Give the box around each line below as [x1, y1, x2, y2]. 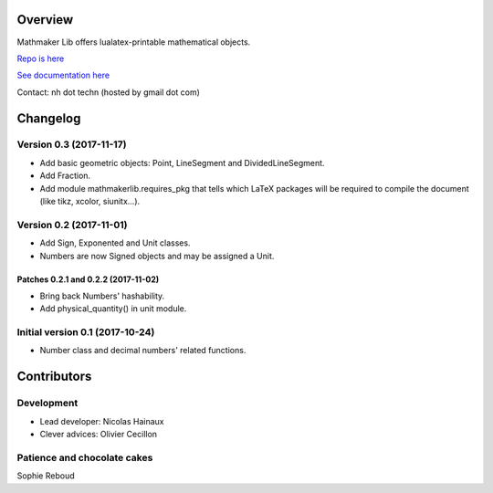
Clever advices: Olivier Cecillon [39, 429, 158, 440]
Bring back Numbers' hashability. [39, 290, 165, 301]
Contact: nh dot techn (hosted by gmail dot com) [16, 87, 201, 98]
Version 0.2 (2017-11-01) [16, 218, 128, 231]
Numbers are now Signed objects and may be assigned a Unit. [39, 250, 275, 261]
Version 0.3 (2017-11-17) [16, 138, 127, 151]
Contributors [16, 369, 92, 384]
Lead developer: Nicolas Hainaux [39, 415, 164, 426]
